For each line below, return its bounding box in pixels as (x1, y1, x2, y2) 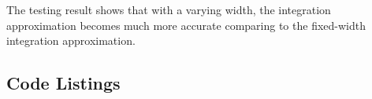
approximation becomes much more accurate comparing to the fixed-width (6, 16, 366, 33)
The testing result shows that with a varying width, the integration (6, 2, 331, 17)
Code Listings (6, 71, 121, 95)
